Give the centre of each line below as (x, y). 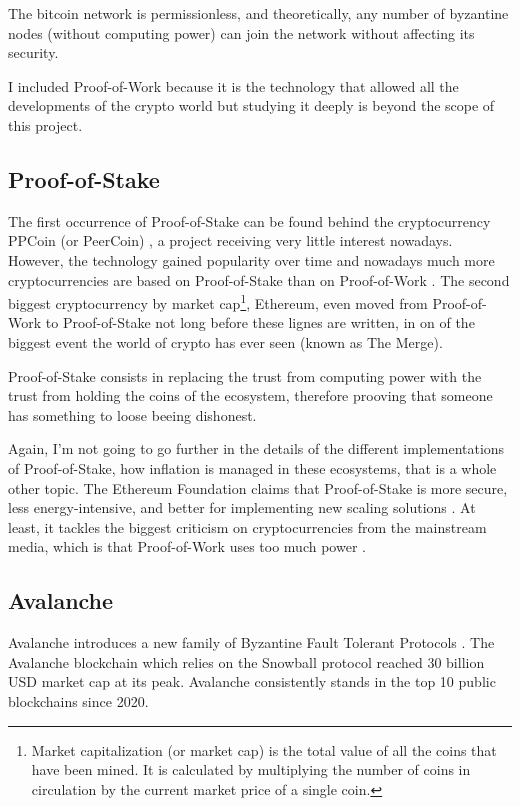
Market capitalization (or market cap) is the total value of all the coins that (264, 749)
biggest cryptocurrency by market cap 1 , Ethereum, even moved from (218, 301)
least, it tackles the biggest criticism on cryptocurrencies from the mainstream (247, 526)
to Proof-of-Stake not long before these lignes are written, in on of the (260, 322)
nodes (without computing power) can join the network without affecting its (241, 32)
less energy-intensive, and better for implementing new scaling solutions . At (242, 507)
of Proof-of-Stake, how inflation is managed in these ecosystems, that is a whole (252, 467)
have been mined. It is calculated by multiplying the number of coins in (251, 769)
